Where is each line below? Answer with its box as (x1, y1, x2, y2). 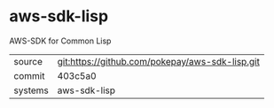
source (13, 55, 43, 67)
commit (13, 69, 45, 81)
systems (13, 84, 49, 96)
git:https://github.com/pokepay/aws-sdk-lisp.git (57, 55, 260, 67)
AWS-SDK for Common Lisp (9, 35, 112, 46)
